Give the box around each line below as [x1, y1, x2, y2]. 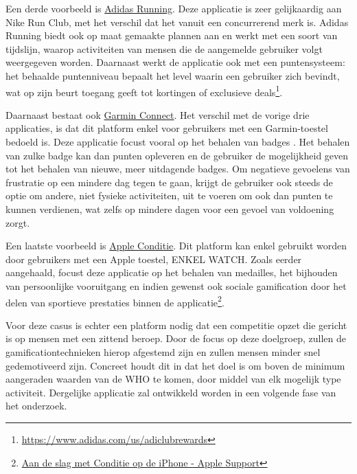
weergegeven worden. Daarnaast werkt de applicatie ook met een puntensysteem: [5, 55, 345, 69]
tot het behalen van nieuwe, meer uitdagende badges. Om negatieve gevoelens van [5, 161, 350, 176]
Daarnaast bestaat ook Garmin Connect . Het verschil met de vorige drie [5, 107, 310, 122]
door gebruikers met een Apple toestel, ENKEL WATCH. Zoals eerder [5, 251, 302, 266]
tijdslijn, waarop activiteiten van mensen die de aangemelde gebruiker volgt [5, 41, 323, 56]
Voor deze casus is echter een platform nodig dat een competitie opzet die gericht [5, 317, 347, 332]
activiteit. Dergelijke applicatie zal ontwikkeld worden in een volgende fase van [5, 385, 336, 399]
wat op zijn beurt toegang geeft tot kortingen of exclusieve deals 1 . [5, 82, 283, 99]
